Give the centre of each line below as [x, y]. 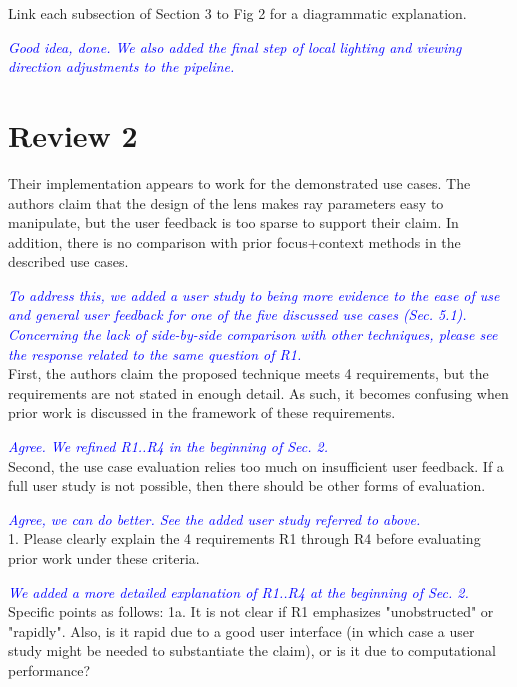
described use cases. [68, 261]
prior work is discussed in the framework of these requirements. [202, 412]
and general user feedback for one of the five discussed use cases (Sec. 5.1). [237, 314]
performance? [49, 669]
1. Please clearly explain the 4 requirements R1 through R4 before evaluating [244, 538]
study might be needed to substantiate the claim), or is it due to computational [252, 650]
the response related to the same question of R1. [155, 353]
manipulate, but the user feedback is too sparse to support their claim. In [233, 222]
